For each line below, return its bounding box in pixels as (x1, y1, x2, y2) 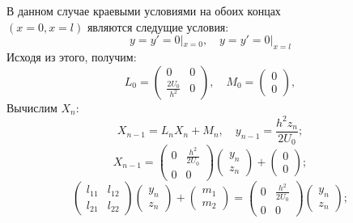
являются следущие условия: (87, 18, 229, 35)
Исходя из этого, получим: (6, 48, 137, 65)
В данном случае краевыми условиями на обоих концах (6, 2, 281, 19)
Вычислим (6, 99, 57, 116)
